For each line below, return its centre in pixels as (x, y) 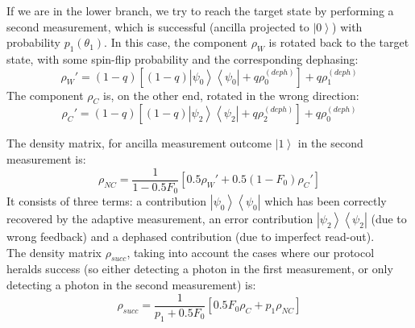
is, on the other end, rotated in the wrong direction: (231, 95)
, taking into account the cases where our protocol (251, 252)
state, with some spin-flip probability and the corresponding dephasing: (183, 58)
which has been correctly (326, 201)
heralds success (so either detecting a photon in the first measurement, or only (200, 269)
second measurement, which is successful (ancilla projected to (158, 26)
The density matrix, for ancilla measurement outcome (139, 143)
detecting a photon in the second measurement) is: (131, 285)
